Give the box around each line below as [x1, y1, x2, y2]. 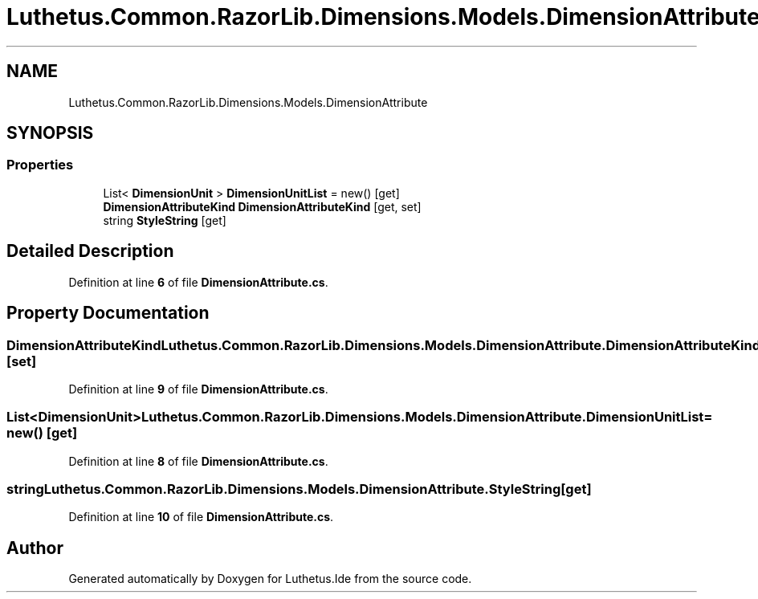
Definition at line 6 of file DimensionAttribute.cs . [68, 275, 328, 289]
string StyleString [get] [103, 213, 226, 227]
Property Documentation [6, 303, 210, 324]
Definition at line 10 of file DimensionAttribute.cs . [68, 510, 334, 524]
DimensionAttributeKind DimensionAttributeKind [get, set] [103, 199, 422, 214]
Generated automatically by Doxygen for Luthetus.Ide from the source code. [68, 572, 472, 586]
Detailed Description [6, 241, 174, 262]
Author [6, 537, 63, 558]
